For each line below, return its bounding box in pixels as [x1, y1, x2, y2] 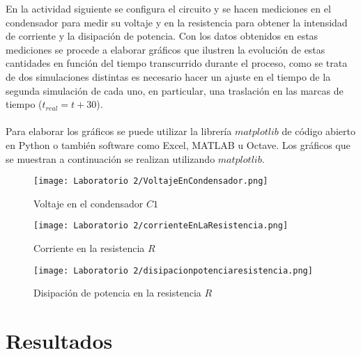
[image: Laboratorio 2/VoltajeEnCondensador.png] [33, 176, 268, 187]
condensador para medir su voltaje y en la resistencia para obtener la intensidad [6, 15, 348, 29]
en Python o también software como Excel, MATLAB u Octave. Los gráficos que [6, 137, 351, 152]
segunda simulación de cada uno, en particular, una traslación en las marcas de [6, 83, 344, 97]
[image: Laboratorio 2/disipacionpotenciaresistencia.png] [33, 265, 313, 276]
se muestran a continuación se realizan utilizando [6, 151, 215, 166]
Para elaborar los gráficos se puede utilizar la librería [6, 124, 232, 139]
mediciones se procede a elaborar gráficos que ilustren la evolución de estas [6, 42, 325, 56]
